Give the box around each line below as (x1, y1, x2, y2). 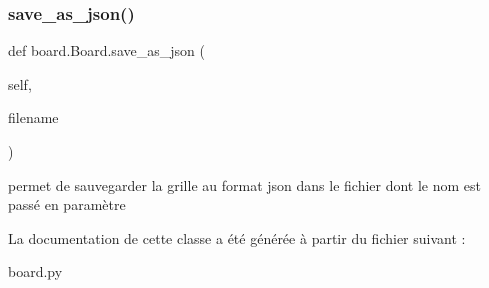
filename (8, 107, 59, 128)
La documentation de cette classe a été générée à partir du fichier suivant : (8, 227, 466, 248)
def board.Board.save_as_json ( (8, 40, 205, 61)
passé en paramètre (8, 194, 126, 215)
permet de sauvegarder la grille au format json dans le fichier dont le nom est (8, 174, 482, 195)
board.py (8, 261, 63, 282)
